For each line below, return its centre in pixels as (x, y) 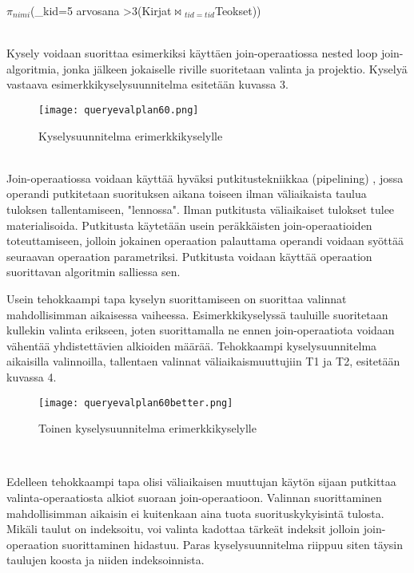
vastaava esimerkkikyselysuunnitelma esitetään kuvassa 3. (147, 84)
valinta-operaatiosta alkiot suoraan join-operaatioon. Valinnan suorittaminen (194, 497)
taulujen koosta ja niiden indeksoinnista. (105, 560)
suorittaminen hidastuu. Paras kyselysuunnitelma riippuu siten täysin (233, 544)
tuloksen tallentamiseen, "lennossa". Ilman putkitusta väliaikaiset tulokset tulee (201, 209)
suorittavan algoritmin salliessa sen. (94, 272)
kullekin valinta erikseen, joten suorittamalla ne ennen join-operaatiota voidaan (201, 330)
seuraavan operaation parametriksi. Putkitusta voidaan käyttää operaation (189, 256)
